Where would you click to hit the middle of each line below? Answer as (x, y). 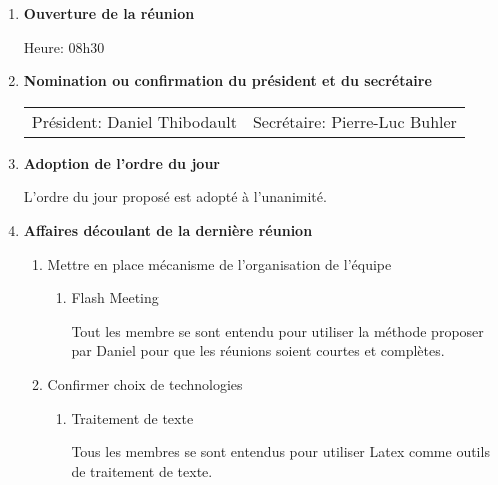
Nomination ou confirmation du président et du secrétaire (227, 80)
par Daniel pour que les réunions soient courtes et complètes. (258, 350)
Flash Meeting (115, 297)
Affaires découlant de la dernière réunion (168, 229)
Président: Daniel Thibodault (134, 121)
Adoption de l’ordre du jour (121, 162)
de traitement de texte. (142, 470)
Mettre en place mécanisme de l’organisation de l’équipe (219, 263)
